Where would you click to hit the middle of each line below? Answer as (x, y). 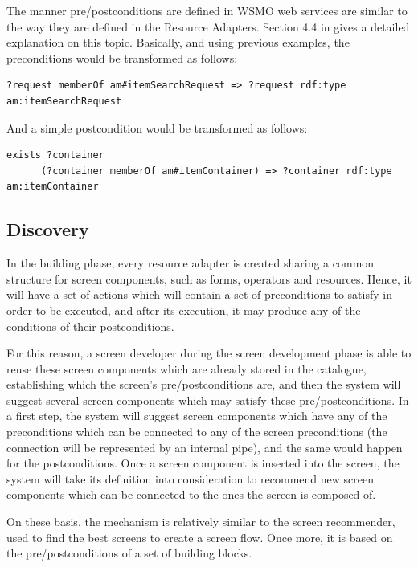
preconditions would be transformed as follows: (122, 57)
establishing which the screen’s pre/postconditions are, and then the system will (204, 384)
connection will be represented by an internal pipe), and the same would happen (205, 447)
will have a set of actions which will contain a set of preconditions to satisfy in (199, 294)
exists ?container (55, 155)
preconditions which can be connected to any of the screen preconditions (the (197, 432)
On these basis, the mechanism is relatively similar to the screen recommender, (201, 522)
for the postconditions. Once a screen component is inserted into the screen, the (203, 463)
